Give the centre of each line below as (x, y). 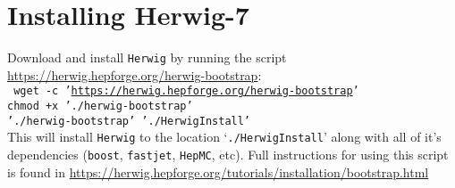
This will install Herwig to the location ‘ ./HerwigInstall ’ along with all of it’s (224, 137)
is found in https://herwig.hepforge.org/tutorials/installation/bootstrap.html (218, 172)
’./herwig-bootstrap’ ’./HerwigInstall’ (129, 121)
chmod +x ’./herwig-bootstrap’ (100, 106)
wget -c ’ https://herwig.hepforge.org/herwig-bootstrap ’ (186, 91)
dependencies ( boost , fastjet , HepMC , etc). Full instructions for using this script (228, 154)
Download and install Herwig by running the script (147, 57)
